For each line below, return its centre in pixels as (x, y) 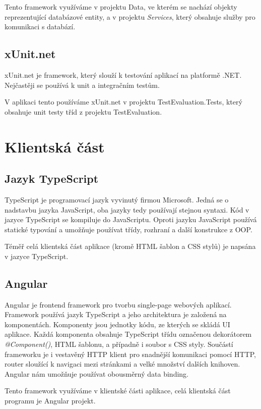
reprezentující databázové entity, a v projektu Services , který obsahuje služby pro (130, 16)
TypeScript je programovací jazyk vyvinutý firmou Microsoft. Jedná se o (117, 199)
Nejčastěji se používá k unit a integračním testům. (82, 85)
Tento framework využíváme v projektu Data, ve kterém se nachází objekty (121, 7)
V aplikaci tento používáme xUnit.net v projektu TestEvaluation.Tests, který (123, 102)
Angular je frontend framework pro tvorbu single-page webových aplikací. (118, 304)
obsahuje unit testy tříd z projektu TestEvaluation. (83, 111)
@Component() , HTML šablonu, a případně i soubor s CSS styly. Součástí (119, 344)
